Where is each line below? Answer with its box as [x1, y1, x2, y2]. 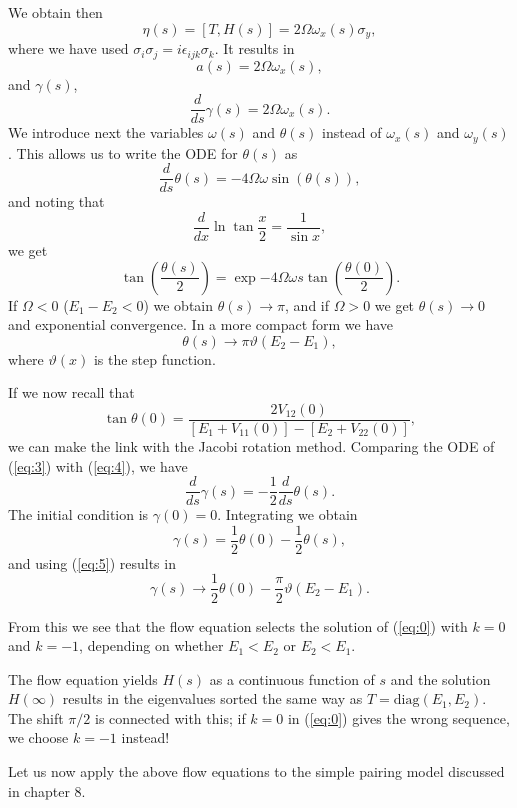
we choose [8, 727, 69, 748]
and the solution [390, 668, 491, 689]
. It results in [214, 38, 295, 59]
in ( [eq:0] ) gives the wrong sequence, [287, 707, 510, 728]
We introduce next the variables [8, 122, 204, 143]
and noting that [8, 191, 105, 212]
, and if [285, 294, 330, 315]
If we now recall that [8, 382, 135, 403]
